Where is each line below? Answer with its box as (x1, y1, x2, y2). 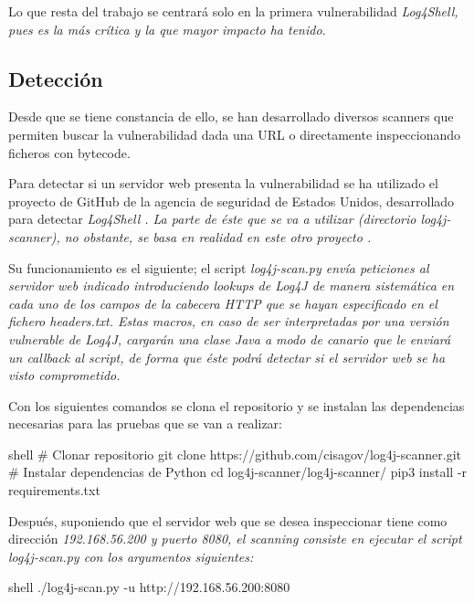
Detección (8, 64, 103, 92)
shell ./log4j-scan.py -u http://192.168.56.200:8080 (8, 577, 290, 597)
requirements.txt (8, 481, 100, 500)
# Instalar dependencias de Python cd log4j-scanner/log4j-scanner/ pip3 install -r (8, 462, 468, 481)
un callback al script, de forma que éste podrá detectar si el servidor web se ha (8, 347, 446, 366)
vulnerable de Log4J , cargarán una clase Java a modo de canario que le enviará (8, 329, 451, 348)
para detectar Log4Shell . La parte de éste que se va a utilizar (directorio (8, 209, 416, 228)
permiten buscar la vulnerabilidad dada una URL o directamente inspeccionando (8, 124, 461, 143)
